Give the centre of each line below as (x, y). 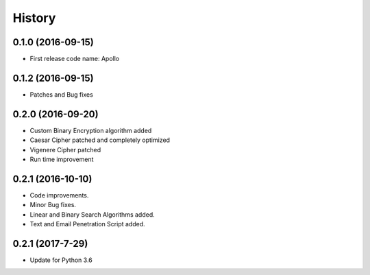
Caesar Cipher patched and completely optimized (100, 140)
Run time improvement (62, 159)
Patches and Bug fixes (62, 94)
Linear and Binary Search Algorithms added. (92, 214)
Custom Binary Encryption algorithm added (91, 130)
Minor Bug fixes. (53, 205)
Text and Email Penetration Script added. (87, 224)
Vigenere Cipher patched (65, 150)
